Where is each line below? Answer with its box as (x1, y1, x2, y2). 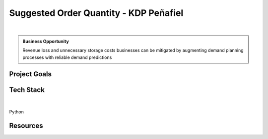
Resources (9, 122, 43, 130)
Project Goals (9, 70, 52, 78)
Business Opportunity (22, 38, 69, 44)
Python (9, 109, 24, 115)
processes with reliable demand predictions (22, 54, 112, 60)
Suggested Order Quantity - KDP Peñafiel (9, 7, 184, 18)
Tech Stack (9, 86, 45, 94)
